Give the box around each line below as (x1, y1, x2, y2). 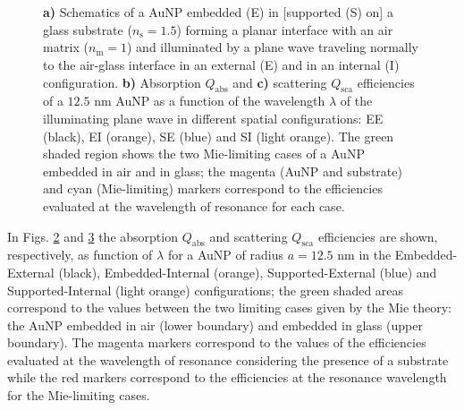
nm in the (337, 245, 392, 264)
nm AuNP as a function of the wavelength (94, 91, 325, 110)
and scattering (209, 226, 288, 245)
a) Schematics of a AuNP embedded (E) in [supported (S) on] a (43, 3, 393, 21)
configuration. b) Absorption (43, 73, 201, 91)
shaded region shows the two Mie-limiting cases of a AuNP (43, 144, 365, 163)
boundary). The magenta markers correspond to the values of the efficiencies (7, 333, 426, 352)
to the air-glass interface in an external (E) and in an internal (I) (43, 55, 400, 73)
